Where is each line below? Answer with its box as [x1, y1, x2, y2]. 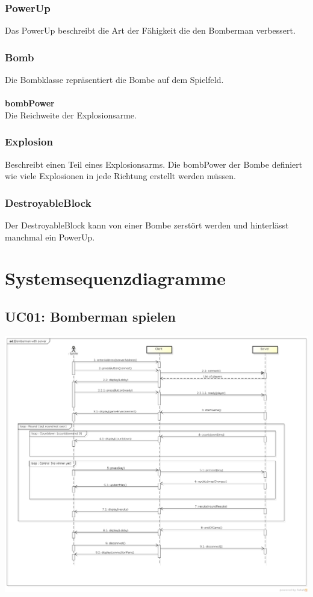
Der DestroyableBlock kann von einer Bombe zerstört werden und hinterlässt [5, 219, 289, 231]
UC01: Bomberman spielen [5, 307, 176, 325]
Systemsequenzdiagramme [5, 266, 226, 290]
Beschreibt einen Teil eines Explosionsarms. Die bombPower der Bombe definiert [5, 158, 303, 170]
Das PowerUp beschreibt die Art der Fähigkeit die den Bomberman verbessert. [5, 24, 296, 37]
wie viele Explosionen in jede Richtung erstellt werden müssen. [5, 170, 236, 182]
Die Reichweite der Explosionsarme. [5, 108, 137, 121]
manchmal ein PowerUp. [5, 230, 95, 243]
